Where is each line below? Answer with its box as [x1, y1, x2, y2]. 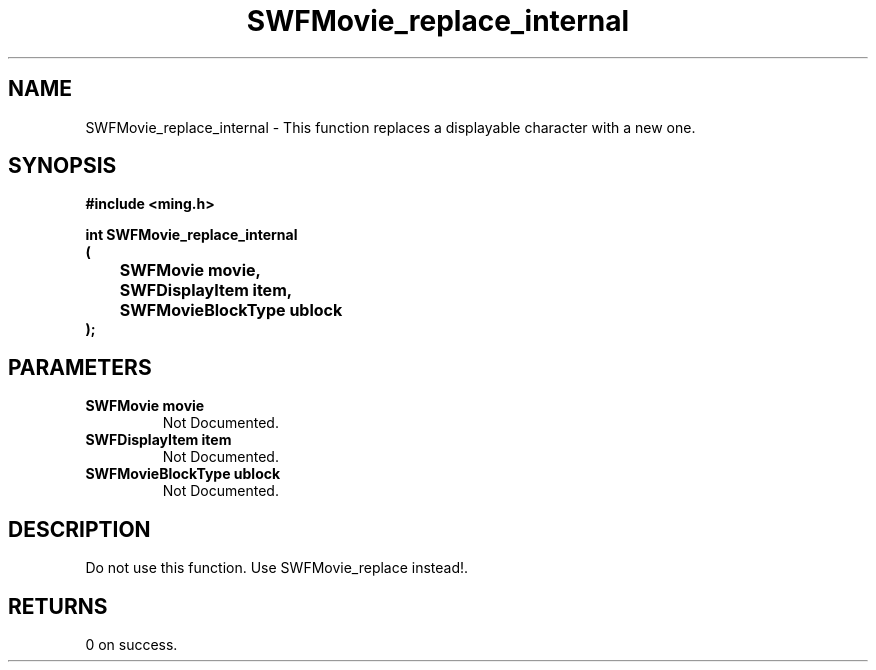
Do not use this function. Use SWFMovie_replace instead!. [85, 559, 469, 577]
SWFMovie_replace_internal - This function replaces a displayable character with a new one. [85, 118, 696, 136]
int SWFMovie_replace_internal [85, 226, 298, 244]
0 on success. [85, 635, 178, 653]
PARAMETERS [8, 354, 152, 380]
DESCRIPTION [8, 516, 151, 542]
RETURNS [8, 593, 108, 619]
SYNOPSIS [8, 153, 117, 179]
